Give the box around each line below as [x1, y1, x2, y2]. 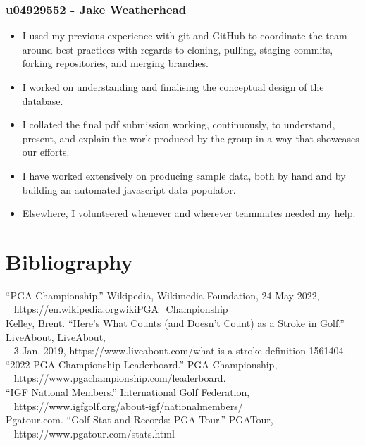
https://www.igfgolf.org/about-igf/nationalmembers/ [13, 398, 243, 413]
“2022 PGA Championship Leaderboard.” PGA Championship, [6, 357, 278, 371]
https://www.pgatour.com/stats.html [13, 426, 175, 440]
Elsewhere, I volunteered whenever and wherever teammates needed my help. [22, 206, 356, 221]
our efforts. [22, 144, 70, 159]
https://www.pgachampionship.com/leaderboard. [13, 371, 226, 385]
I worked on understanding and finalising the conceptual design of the [22, 80, 324, 94]
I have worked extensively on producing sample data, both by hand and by [22, 168, 346, 182]
